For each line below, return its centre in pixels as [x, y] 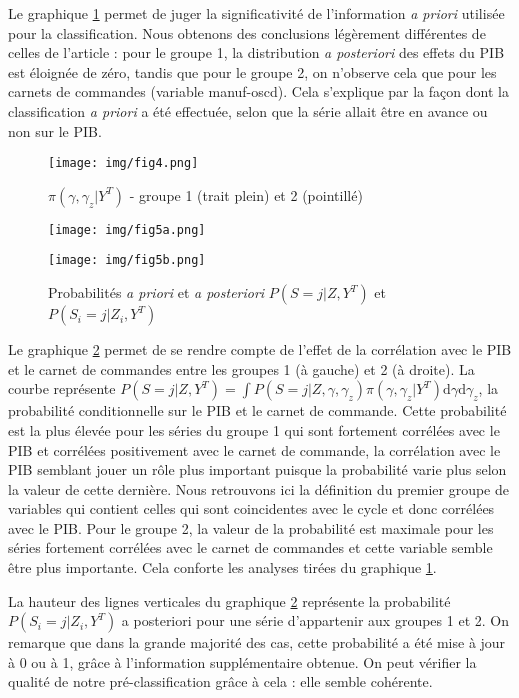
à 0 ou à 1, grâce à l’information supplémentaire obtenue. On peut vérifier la [242, 661]
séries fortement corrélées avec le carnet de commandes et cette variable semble [250, 547]
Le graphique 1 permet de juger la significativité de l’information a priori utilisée [256, 13]
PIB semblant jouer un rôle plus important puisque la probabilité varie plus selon [257, 469]
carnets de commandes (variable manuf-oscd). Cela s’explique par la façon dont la [258, 91]
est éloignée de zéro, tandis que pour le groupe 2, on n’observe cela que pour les [252, 71]
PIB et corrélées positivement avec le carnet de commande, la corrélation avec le [254, 449]
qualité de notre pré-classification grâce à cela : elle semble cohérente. [220, 681]
